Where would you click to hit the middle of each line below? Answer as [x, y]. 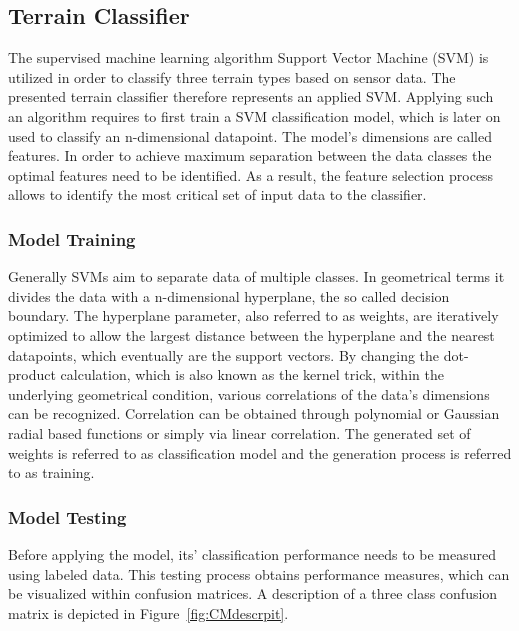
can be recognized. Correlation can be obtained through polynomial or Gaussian [254, 413]
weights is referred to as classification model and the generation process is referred [260, 452]
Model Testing [67, 516]
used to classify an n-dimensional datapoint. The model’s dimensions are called [250, 135]
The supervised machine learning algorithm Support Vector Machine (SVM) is [248, 57]
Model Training [72, 238]
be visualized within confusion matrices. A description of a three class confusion [253, 593]
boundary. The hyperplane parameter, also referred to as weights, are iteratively [253, 315]
